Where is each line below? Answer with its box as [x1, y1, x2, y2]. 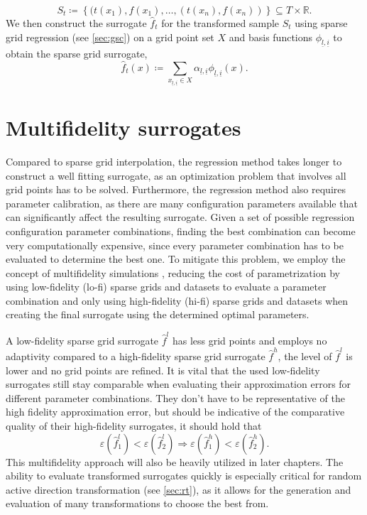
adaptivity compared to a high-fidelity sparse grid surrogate [6, 349, 265, 364]
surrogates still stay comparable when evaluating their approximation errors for [6, 376, 351, 391]
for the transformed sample [161, 16, 280, 30]
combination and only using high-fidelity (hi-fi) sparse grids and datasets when [6, 293, 349, 308]
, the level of [278, 349, 332, 364]
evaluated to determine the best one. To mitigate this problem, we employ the [6, 251, 346, 266]
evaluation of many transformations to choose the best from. [6, 496, 269, 511]
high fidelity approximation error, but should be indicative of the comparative [6, 404, 345, 419]
